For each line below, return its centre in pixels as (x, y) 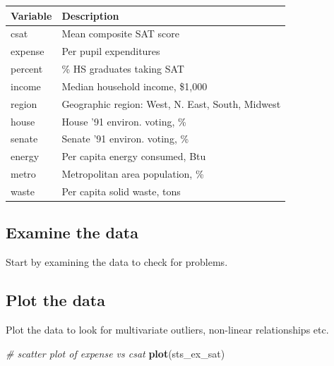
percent (27, 69)
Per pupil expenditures (111, 51)
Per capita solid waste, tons (121, 191)
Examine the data (72, 232)
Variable (31, 15)
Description (90, 15)
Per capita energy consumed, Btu (134, 156)
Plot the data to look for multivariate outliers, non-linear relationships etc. (167, 330)
